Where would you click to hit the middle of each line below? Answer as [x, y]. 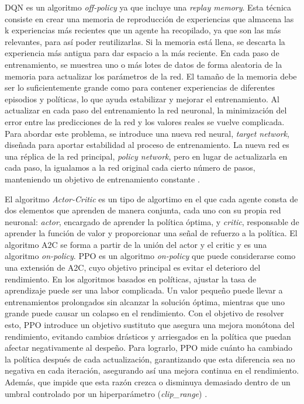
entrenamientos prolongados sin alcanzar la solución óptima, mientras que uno [145, 301]
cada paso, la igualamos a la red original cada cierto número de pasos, [130, 168]
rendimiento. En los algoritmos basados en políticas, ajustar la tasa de [131, 279]
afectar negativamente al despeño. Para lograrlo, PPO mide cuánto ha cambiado [149, 348]
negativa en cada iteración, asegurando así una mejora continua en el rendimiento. [152, 370]
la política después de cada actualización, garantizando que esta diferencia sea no [150, 359]
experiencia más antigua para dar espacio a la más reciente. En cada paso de [142, 53]
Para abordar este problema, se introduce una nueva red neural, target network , [147, 133]
